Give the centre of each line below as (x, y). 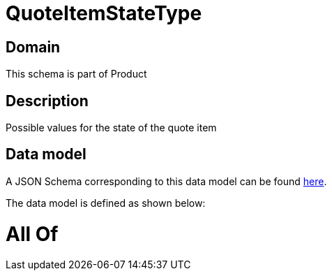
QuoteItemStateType (104, 13)
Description (47, 101)
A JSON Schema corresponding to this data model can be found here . (166, 181)
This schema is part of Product (76, 74)
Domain (33, 47)
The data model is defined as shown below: (106, 203)
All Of (32, 234)
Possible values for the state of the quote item (111, 128)
